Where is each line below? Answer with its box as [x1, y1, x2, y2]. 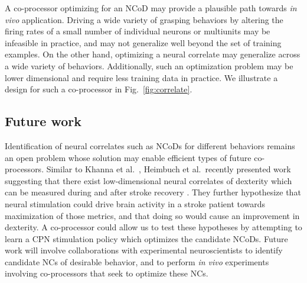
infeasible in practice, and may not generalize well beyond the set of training [5, 36, 282, 49]
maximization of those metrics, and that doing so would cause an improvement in [5, 209, 300, 221]
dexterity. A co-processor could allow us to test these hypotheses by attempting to [5, 221, 302, 233]
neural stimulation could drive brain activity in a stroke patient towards [5, 197, 266, 210]
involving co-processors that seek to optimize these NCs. [5, 267, 208, 279]
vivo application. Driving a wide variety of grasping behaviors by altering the [5, 13, 283, 25]
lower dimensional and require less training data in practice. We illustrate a [5, 71, 278, 83]
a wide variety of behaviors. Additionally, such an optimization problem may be [5, 59, 293, 72]
